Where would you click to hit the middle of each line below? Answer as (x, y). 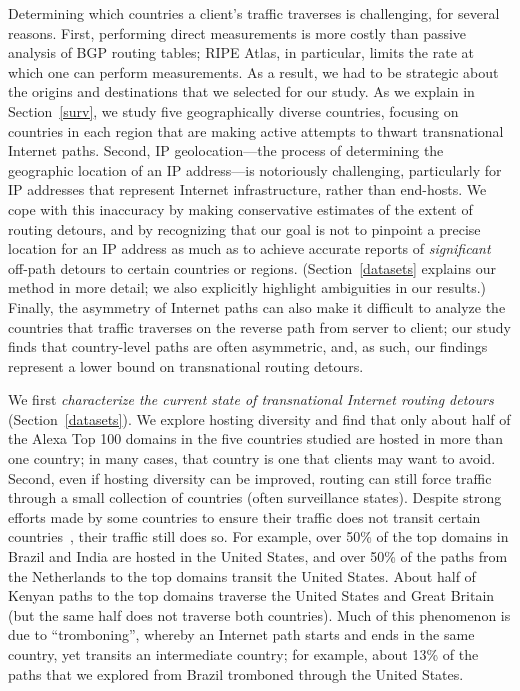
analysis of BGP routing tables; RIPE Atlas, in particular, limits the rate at (241, 52)
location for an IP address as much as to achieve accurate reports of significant (249, 248)
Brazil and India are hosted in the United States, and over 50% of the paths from (258, 556)
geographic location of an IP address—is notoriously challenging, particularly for (255, 169)
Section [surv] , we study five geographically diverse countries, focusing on (233, 110)
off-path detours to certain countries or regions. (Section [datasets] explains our (252, 267)
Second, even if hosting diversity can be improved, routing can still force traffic (250, 477)
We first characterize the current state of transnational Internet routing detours (251, 399)
